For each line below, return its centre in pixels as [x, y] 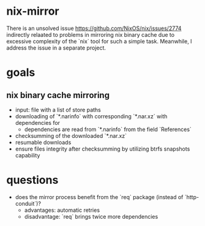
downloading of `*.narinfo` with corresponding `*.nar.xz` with [91, 116]
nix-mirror [33, 11]
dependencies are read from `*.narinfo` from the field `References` [108, 129]
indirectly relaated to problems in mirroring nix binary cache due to [91, 34]
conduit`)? [28, 203]
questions [32, 180]
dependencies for [37, 122]
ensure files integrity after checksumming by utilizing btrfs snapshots [102, 149]
